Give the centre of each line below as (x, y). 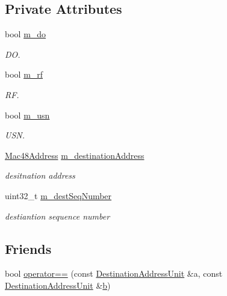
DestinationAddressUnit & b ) (58, 285)
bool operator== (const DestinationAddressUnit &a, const (114, 273)
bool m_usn (27, 115)
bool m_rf (24, 74)
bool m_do (26, 34)
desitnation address (40, 175)
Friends (28, 248)
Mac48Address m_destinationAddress (75, 155)
